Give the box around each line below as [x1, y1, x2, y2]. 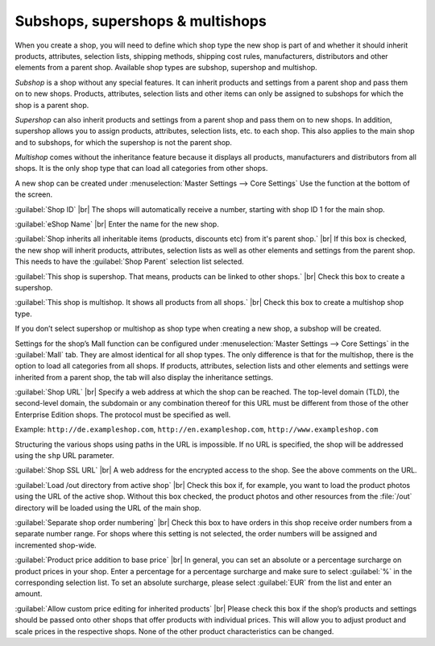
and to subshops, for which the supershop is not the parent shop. [14, 137, 233, 147]
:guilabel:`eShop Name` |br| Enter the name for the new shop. [14, 219, 219, 229]
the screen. [14, 190, 53, 199]
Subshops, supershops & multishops [14, 12, 267, 30]
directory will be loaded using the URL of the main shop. [14, 502, 201, 512]
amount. [14, 589, 43, 598]
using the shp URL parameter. [14, 451, 114, 461]
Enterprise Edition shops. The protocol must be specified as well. [14, 410, 231, 419]
